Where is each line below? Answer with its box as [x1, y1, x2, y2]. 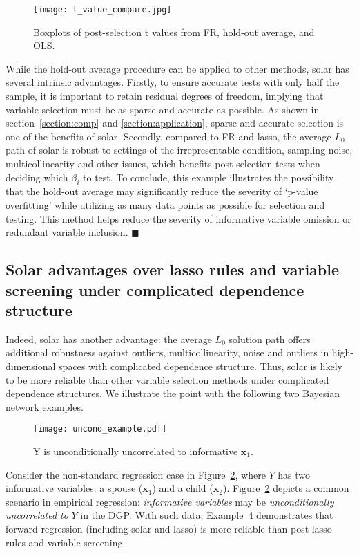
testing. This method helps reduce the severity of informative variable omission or [6, 211, 351, 225]
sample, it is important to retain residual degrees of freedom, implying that [6, 89, 324, 103]
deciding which [6, 169, 68, 184]
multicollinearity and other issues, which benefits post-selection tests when [6, 156, 320, 170]
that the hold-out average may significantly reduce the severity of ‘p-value [6, 184, 318, 198]
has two [278, 467, 311, 481]
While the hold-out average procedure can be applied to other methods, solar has [6, 61, 349, 75]
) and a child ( [152, 481, 213, 495]
